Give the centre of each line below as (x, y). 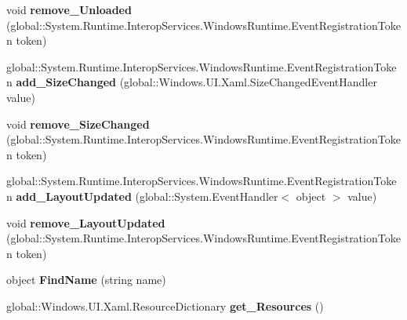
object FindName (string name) (86, 280)
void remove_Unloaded (69, 9)
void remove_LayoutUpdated (86, 222)
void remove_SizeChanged (78, 124)
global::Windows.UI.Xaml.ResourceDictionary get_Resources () (165, 305)
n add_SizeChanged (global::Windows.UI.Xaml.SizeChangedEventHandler (192, 82)
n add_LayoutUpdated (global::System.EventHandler (142, 196)
